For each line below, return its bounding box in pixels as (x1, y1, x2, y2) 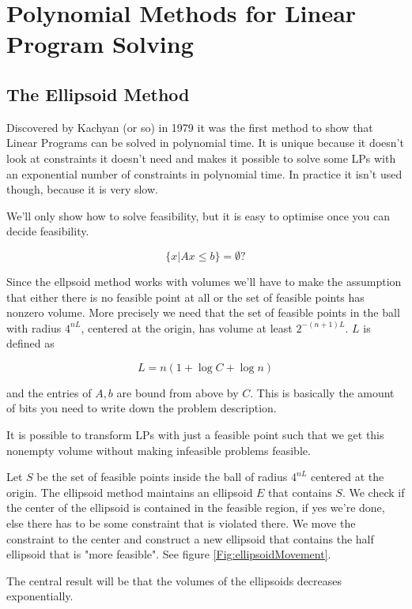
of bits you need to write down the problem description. (6, 400, 277, 416)
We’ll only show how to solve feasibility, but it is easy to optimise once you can (6, 207, 390, 224)
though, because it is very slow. (6, 181, 158, 197)
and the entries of (6, 384, 92, 400)
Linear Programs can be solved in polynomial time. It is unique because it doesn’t (6, 134, 404, 151)
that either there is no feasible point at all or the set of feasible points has (6, 288, 365, 305)
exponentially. (6, 588, 74, 604)
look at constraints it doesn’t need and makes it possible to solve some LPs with (6, 149, 396, 166)
